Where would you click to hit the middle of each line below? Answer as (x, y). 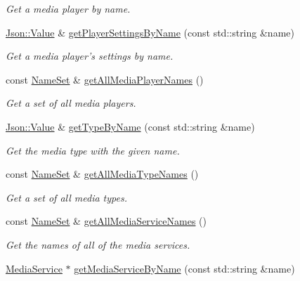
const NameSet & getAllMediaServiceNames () (106, 221)
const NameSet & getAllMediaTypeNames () (102, 174)
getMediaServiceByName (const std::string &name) (184, 268)
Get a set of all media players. (71, 103)
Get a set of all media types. (66, 197)
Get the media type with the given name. (93, 150)
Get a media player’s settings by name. (90, 56)
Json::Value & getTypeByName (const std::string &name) (130, 126)
